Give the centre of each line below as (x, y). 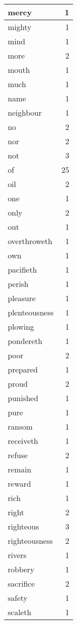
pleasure (22, 298)
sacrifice (21, 583)
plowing (21, 327)
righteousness (30, 541)
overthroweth (30, 241)
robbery (21, 569)
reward (19, 484)
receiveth (23, 441)
